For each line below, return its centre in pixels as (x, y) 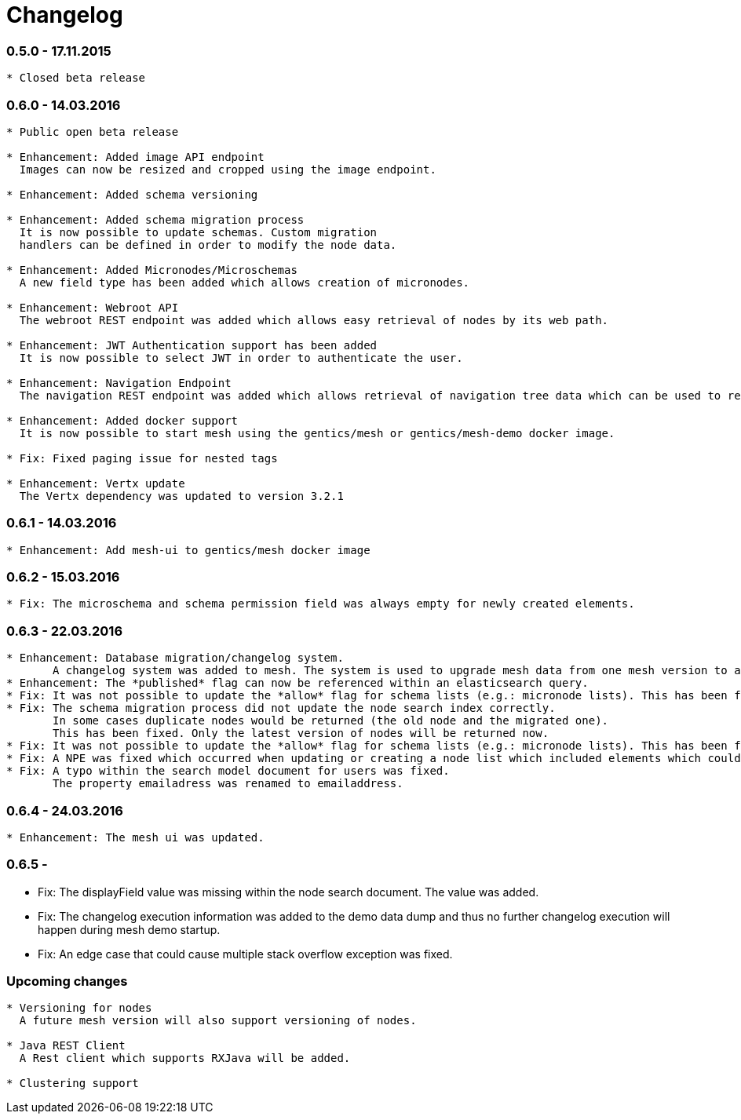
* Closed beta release (76, 78)
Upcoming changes (67, 981)
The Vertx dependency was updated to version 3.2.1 (181, 496)
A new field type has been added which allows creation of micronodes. (245, 282)
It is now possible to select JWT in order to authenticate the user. (241, 358)
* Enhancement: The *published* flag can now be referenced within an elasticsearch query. (297, 683)
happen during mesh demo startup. (129, 929)
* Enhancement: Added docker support (122, 420)
